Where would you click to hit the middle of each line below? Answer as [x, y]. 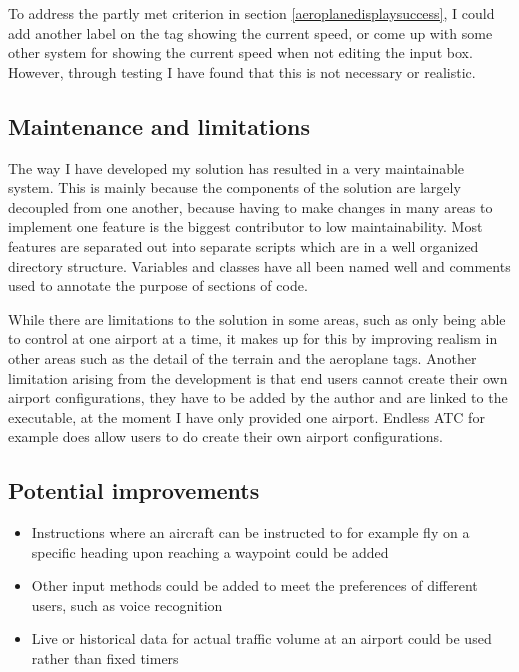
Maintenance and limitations [159, 125]
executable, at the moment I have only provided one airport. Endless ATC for [246, 416]
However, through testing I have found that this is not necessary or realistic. [242, 71]
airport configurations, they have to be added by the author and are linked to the [258, 397]
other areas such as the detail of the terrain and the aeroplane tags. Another [242, 357]
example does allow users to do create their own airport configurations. [225, 436]
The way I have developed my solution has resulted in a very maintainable [236, 167]
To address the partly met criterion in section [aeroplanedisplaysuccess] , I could [251, 13]
